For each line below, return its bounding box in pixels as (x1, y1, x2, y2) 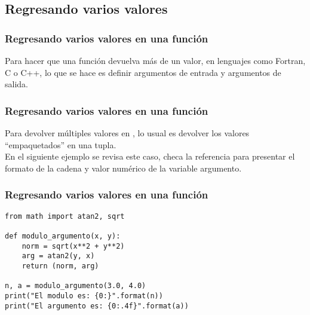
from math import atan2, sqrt (5, 212, 125, 221)
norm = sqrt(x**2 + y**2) (22, 241, 125, 250)
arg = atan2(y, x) (22, 252, 95, 261)
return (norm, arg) (22, 261, 99, 270)
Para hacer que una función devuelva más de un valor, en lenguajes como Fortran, (5, 54, 306, 66)
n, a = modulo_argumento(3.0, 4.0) (5, 282, 146, 290)
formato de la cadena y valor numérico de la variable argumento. (5, 161, 242, 174)
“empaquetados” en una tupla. (5, 138, 116, 151)
